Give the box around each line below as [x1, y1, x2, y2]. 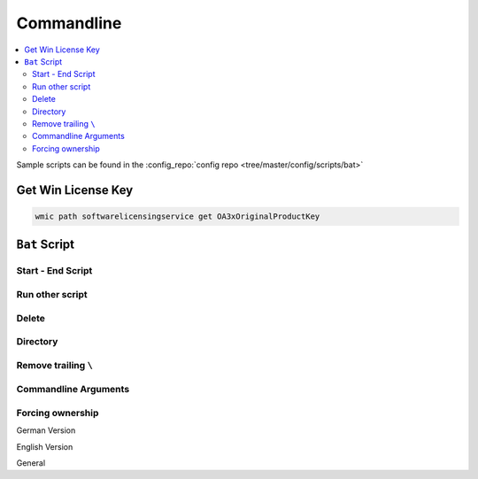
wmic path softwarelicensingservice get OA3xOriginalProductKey [35, 212, 320, 221]
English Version [16, 441, 73, 452]
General [16, 457, 46, 468]
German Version [16, 425, 76, 436]
